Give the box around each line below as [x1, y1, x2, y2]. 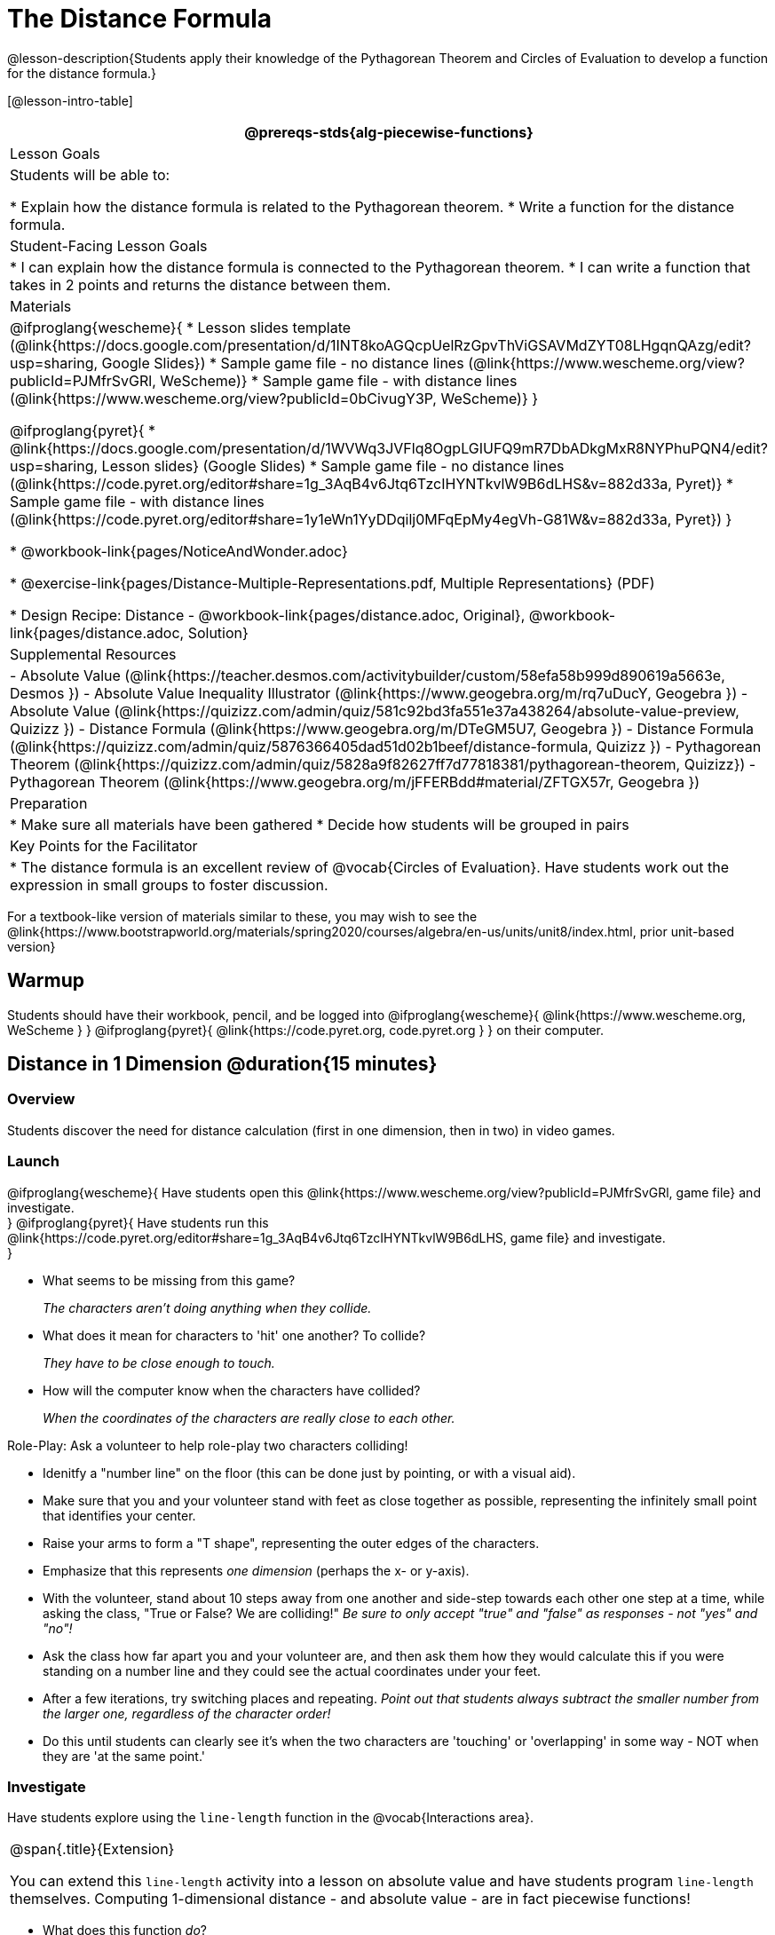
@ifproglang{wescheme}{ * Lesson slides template [10, 318, 352, 336]
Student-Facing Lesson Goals [10, 236, 208, 255]
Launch [7, 1152, 59, 1171]
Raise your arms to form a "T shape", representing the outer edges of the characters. [43, 1535, 540, 1551]
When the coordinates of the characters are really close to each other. [43, 1410, 455, 1426]
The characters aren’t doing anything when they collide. [43, 1299, 372, 1315]
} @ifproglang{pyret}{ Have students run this [7, 1214, 269, 1230]
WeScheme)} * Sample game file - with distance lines [160, 371, 518, 390]
